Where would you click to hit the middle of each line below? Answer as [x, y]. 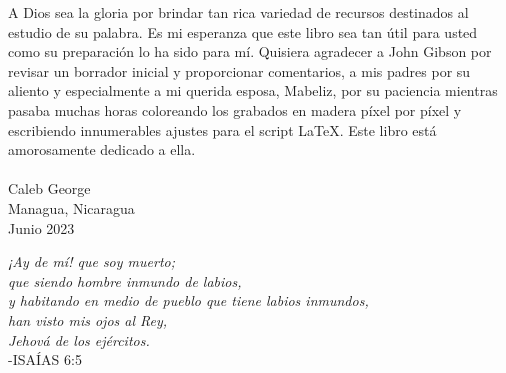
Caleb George [49, 188]
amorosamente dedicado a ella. [102, 149]
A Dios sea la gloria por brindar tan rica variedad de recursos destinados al [238, 12]
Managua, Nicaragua [71, 207]
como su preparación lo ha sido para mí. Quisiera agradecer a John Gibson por [250, 51]
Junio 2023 [41, 227]
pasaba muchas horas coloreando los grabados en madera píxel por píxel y [235, 109]
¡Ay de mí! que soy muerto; [91, 261]
